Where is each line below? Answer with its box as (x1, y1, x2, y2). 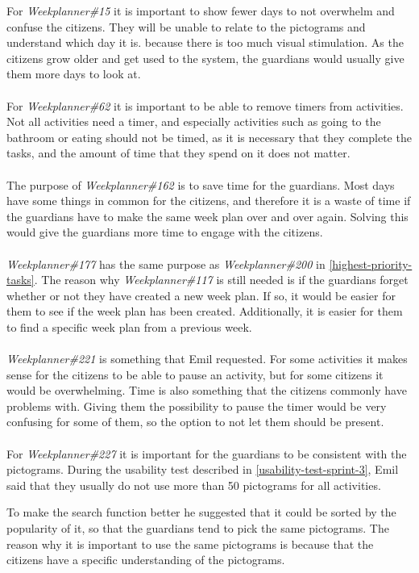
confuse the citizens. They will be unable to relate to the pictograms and (6, 18, 366, 35)
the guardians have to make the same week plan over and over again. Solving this (6, 207, 409, 224)
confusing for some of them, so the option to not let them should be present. (6, 413, 384, 430)
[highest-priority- (329, 255, 413, 272)
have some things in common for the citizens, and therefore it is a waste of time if (6, 192, 411, 209)
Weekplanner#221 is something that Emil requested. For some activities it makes (6, 350, 408, 367)
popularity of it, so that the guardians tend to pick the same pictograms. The (6, 520, 389, 536)
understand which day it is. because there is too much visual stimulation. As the (6, 34, 404, 51)
